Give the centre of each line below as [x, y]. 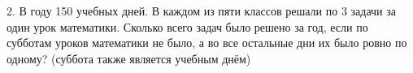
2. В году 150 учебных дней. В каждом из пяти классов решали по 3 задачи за [201, 11]
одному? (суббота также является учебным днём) [129, 58]
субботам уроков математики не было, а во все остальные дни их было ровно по [207, 43]
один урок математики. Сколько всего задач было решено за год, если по [187, 26]
